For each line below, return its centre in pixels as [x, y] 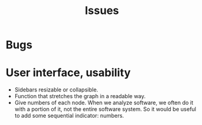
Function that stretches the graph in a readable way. [80, 96]
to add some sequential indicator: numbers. [69, 116]
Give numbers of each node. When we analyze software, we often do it [104, 103]
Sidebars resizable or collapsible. [56, 90]
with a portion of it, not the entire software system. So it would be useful [105, 109]
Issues [102, 11]
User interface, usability [68, 73]
